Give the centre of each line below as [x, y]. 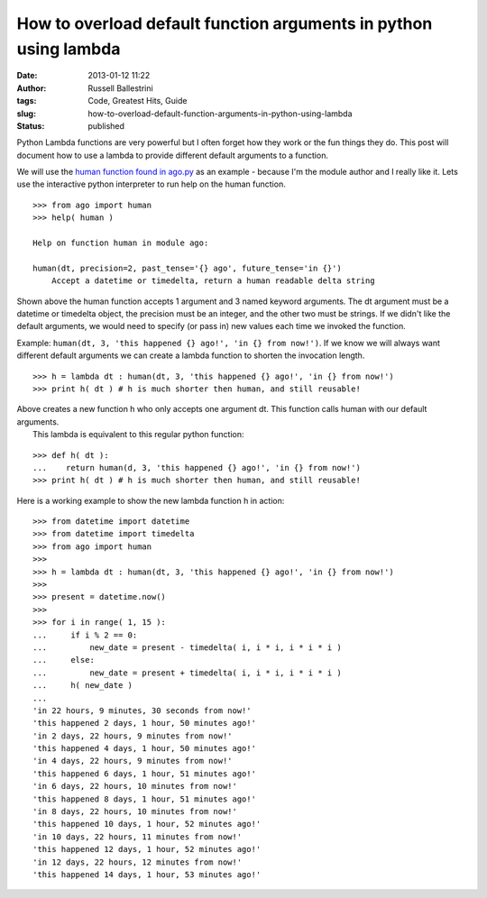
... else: [64, 660]
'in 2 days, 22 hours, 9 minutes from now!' [133, 736]
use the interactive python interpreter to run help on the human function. [151, 184]
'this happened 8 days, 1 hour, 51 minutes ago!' [145, 799]
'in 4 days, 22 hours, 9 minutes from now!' [133, 761]
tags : [27, 101]
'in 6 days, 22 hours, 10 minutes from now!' [135, 786]
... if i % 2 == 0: [85, 635]
